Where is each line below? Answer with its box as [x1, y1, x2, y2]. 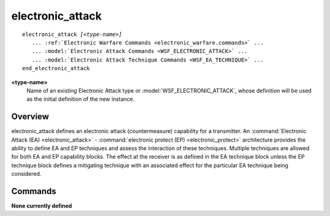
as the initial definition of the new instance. [26, 95, 134, 103]
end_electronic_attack [22, 65, 90, 72]
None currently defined [11, 202, 73, 210]
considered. [11, 170, 42, 178]
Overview [11, 112, 50, 122]
